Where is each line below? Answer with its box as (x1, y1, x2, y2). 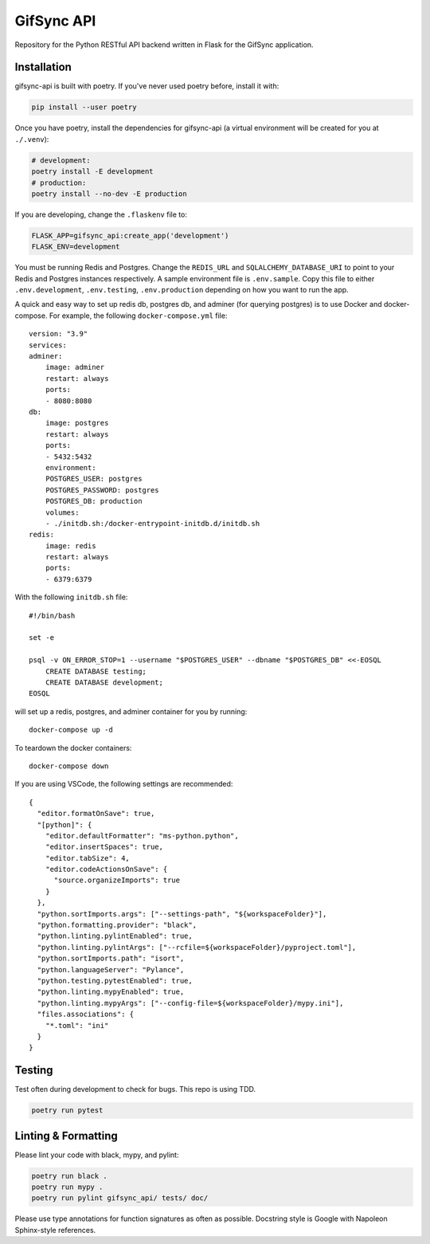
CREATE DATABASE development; (45, 677, 163, 687)
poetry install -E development (31, 167, 154, 176)
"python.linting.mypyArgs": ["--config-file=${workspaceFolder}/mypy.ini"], (37, 999, 344, 1007)
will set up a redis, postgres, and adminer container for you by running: (14, 706, 248, 716)
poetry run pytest (31, 1106, 104, 1115)
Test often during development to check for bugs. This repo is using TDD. (14, 1085, 256, 1094)
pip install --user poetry (31, 103, 137, 112)
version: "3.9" (29, 329, 88, 339)
